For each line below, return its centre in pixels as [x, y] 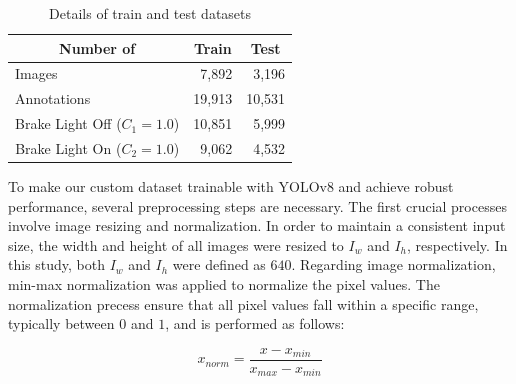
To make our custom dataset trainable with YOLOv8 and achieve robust [231, 186]
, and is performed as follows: [255, 323]
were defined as [219, 264]
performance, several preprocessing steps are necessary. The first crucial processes [257, 205]
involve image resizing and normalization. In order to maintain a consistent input [257, 225]
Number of [97, 47]
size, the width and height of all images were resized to [176, 244]
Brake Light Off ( [68, 123]
